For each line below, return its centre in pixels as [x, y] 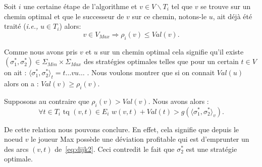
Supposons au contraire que [47, 101]
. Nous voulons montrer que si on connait [151, 72]
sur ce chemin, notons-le [169, 16]
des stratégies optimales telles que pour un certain [161, 61]
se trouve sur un [226, 6]
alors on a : [21, 83]
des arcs [16, 149]
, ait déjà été [232, 16]
